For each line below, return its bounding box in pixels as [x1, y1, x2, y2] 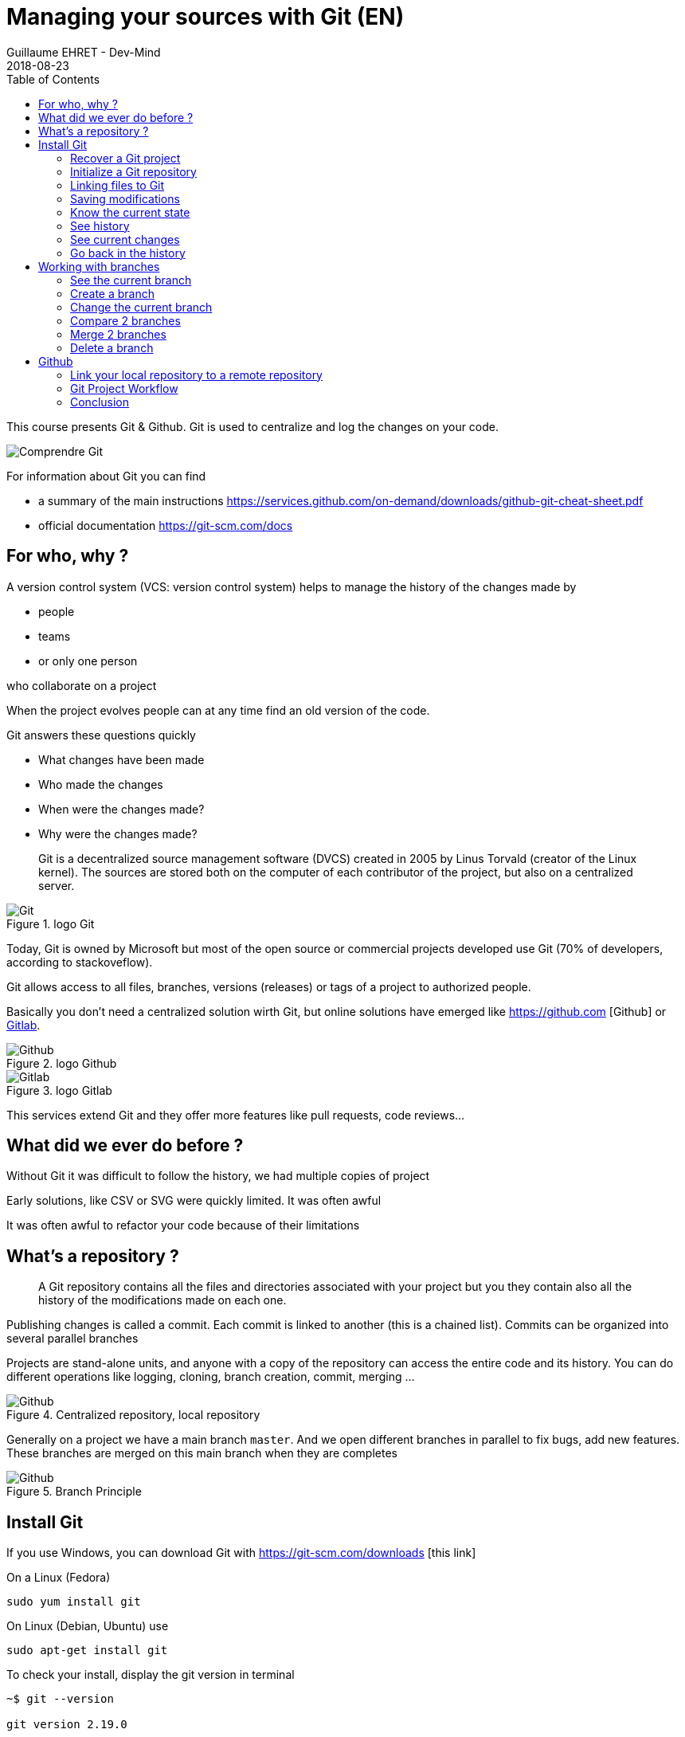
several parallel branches [6, 1331, 139, 1346]
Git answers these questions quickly [6, 727, 196, 742]
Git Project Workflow [70, 381, 178, 395]
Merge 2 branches [70, 327, 166, 341]
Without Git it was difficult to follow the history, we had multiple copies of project [6, 1169, 430, 1183]
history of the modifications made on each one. [38, 1293, 287, 1308]
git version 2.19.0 [6, 1718, 127, 1731]
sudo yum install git [6, 1595, 141, 1609]
